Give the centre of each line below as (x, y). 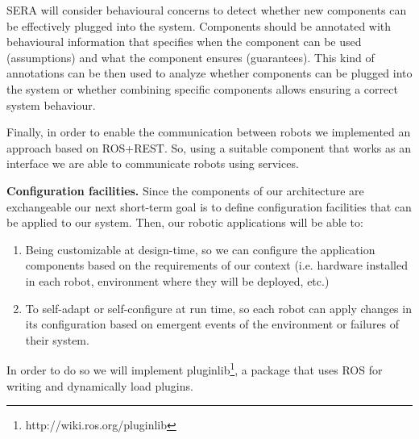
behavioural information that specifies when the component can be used (184, 42)
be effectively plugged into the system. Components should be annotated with (199, 25)
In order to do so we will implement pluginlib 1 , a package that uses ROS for (195, 368)
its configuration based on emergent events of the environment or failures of (212, 324)
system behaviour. (51, 105)
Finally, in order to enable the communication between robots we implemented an (209, 132)
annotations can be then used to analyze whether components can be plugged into (209, 73)
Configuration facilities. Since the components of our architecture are (185, 190)
